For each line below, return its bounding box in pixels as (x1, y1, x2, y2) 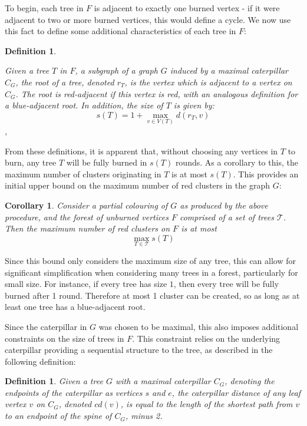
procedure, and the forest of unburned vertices (5, 210, 169, 223)
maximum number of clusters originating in (5, 167, 161, 180)
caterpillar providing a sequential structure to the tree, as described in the (5, 344, 273, 356)
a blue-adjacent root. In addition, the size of (5, 99, 163, 111)
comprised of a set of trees (179, 210, 274, 223)
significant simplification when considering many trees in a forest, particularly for (5, 266, 298, 278)
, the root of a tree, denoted (15, 75, 114, 88)
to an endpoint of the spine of (5, 410, 112, 422)
